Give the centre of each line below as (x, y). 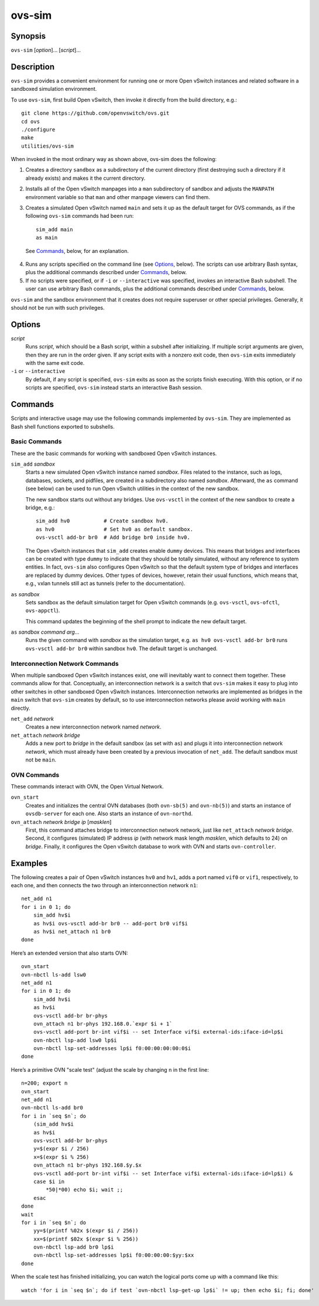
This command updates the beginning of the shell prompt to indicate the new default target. (136, 621)
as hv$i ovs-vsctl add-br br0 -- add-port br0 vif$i (111, 923)
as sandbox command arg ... (45, 632)
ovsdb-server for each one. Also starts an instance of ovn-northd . (109, 813)
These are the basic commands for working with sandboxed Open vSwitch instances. (114, 453)
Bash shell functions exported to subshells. (63, 426)
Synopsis (28, 36)
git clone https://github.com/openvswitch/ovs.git (95, 113)
